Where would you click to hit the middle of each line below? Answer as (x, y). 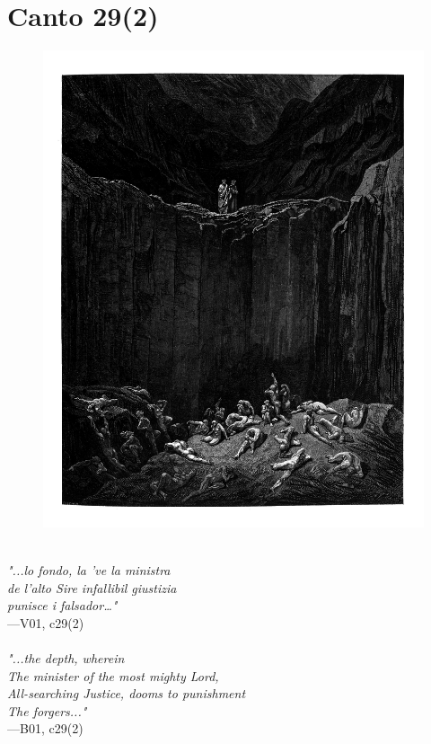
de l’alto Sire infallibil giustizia (92, 587)
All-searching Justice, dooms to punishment (127, 693)
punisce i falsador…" (62, 605)
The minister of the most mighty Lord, (113, 675)
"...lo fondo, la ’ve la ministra (89, 570)
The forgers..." (47, 710)
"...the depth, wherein (66, 658)
